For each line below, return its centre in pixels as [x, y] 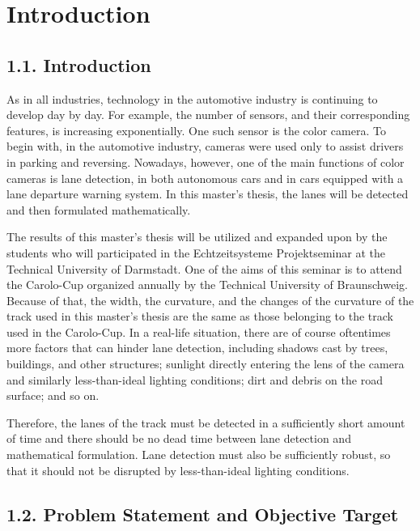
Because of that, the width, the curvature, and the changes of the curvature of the [210, 300]
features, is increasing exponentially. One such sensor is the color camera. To [196, 130]
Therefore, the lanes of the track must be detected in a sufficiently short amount [206, 422]
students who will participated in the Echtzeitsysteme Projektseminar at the [196, 252]
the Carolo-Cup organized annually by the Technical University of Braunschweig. [207, 285]
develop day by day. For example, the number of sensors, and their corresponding [208, 115]
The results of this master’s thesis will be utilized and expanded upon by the [197, 237]
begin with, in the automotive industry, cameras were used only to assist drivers [205, 146]
